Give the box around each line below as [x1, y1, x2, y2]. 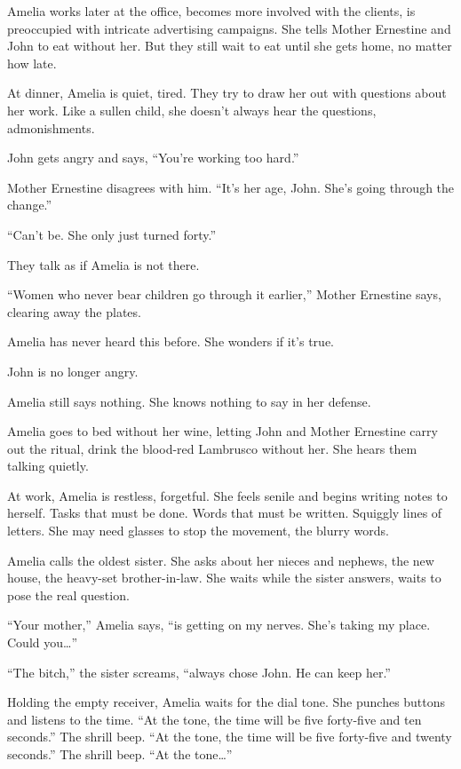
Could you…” [7, 633, 78, 652]
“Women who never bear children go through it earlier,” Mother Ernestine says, [7, 285, 441, 304]
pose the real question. [7, 585, 130, 604]
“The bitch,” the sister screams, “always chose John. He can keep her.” [7, 662, 391, 681]
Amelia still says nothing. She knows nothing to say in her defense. [7, 392, 371, 410]
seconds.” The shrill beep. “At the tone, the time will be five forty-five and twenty [7, 727, 452, 746]
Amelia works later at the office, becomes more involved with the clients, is [7, 2, 416, 20]
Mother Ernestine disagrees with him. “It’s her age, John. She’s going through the [7, 178, 455, 196]
